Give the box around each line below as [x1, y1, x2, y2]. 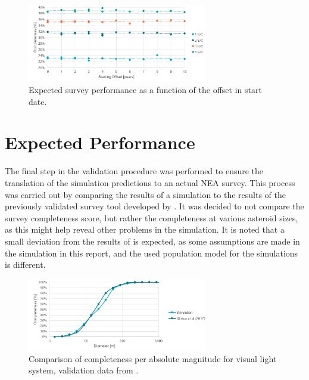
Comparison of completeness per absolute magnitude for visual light [29, 352, 277, 364]
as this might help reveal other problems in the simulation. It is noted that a [5, 223, 285, 236]
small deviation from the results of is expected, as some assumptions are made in [5, 234, 300, 247]
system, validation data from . [29, 364, 139, 376]
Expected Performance [5, 130, 195, 155]
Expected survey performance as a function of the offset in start [29, 84, 262, 96]
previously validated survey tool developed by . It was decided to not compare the [5, 200, 304, 212]
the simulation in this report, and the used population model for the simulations [5, 246, 298, 259]
